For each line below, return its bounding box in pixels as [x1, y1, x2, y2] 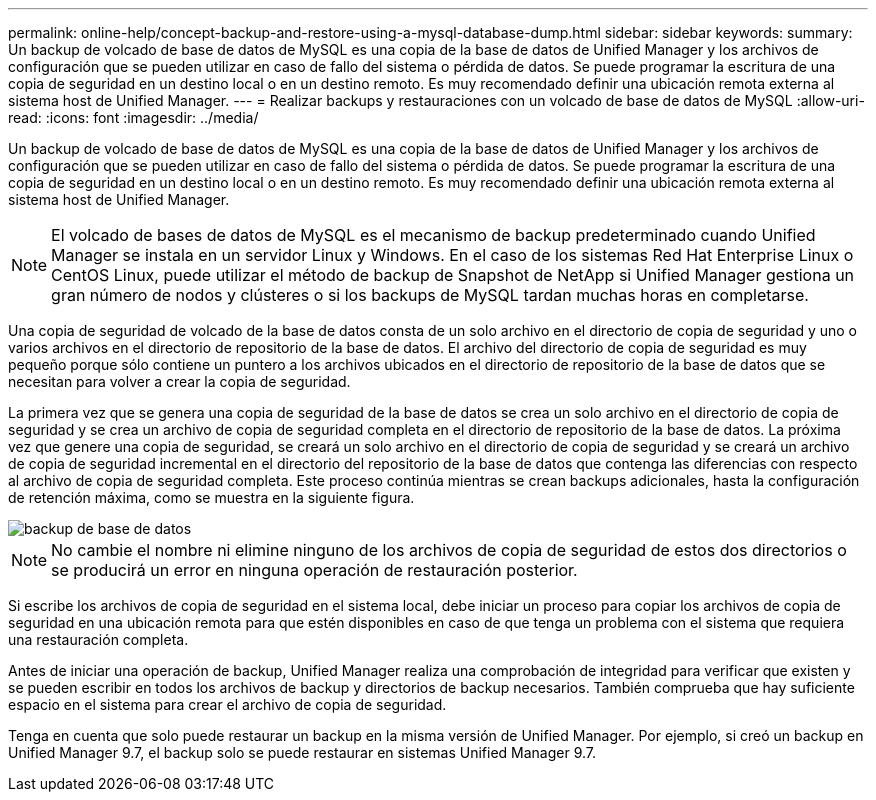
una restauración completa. [8, 631, 189, 648]
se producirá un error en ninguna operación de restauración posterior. [51, 560, 578, 580]
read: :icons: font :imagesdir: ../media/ [8, 109, 259, 126]
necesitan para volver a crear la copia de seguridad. [8, 373, 351, 390]
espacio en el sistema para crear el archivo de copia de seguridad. [8, 696, 447, 713]
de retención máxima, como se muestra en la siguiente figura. [8, 489, 415, 506]
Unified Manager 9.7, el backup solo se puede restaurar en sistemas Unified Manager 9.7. [8, 744, 597, 761]
